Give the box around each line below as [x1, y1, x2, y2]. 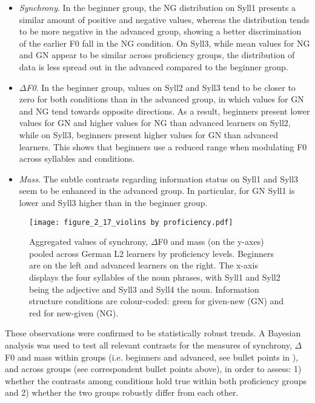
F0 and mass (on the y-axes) [157, 235, 264, 248]
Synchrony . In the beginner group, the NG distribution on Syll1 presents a [19, 1, 296, 13]
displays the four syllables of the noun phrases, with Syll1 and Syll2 [29, 270, 280, 283]
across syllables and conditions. [19, 152, 135, 165]
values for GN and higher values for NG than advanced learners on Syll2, [19, 116, 291, 129]
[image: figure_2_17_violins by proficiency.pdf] [29, 218, 233, 227]
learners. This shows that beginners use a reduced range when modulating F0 [19, 140, 307, 153]
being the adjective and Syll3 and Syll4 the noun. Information [29, 282, 259, 295]
